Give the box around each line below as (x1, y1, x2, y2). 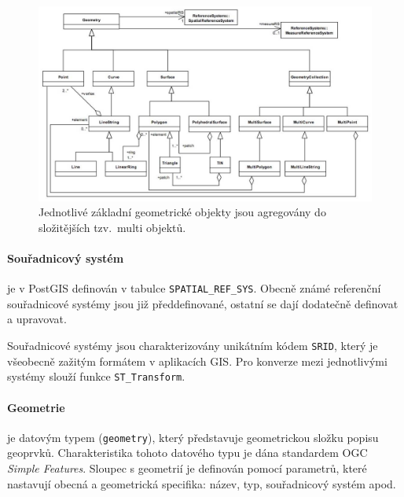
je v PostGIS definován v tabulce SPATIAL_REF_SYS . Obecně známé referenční (7, 280, 381, 296)
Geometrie (7, 399, 65, 415)
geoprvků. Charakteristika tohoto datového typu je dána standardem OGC (7, 444, 368, 461)
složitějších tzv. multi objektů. (39, 219, 186, 235)
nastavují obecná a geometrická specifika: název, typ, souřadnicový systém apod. (7, 475, 396, 491)
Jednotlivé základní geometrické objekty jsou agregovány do (39, 204, 326, 220)
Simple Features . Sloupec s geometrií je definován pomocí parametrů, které (7, 459, 367, 476)
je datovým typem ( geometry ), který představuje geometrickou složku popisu (7, 429, 379, 445)
